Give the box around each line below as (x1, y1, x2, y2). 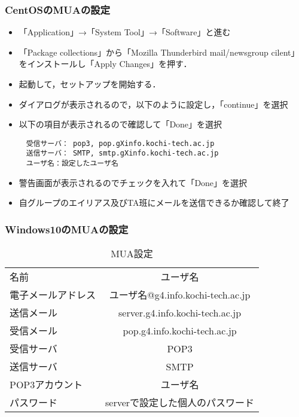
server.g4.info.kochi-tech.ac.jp (118, 305, 242, 319)
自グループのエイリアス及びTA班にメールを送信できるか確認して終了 (19, 196, 289, 209)
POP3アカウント (10, 378, 83, 392)
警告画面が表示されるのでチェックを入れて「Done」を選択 (19, 176, 248, 188)
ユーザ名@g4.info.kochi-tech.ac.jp (109, 288, 251, 302)
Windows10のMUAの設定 (5, 221, 129, 236)
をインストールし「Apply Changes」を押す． (19, 57, 192, 70)
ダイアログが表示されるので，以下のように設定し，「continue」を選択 (19, 98, 288, 110)
